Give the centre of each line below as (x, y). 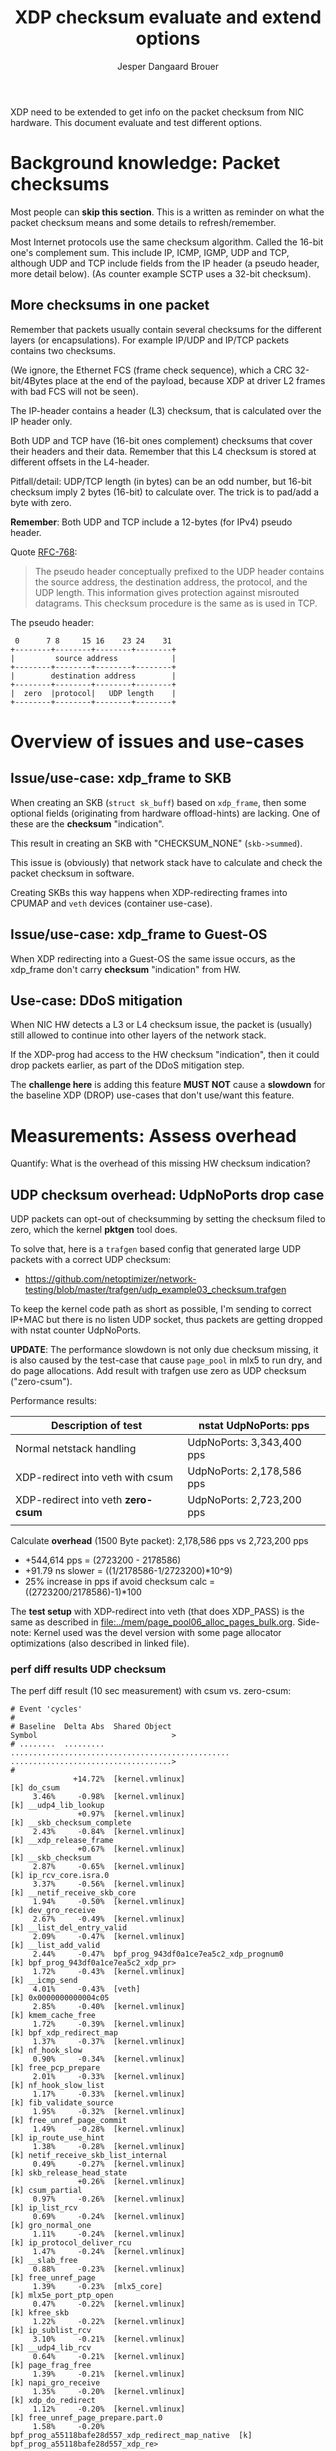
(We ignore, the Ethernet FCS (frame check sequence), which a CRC (151, 370)
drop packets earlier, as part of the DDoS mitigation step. (127, 1065)
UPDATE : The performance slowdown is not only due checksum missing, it (164, 1350)
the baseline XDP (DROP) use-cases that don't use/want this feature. (152, 1095)
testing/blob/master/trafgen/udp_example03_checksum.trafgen (155, 1290)
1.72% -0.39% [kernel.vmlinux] (109, 2024)
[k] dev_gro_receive (53, 1911)
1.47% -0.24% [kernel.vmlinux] (109, 2252)
